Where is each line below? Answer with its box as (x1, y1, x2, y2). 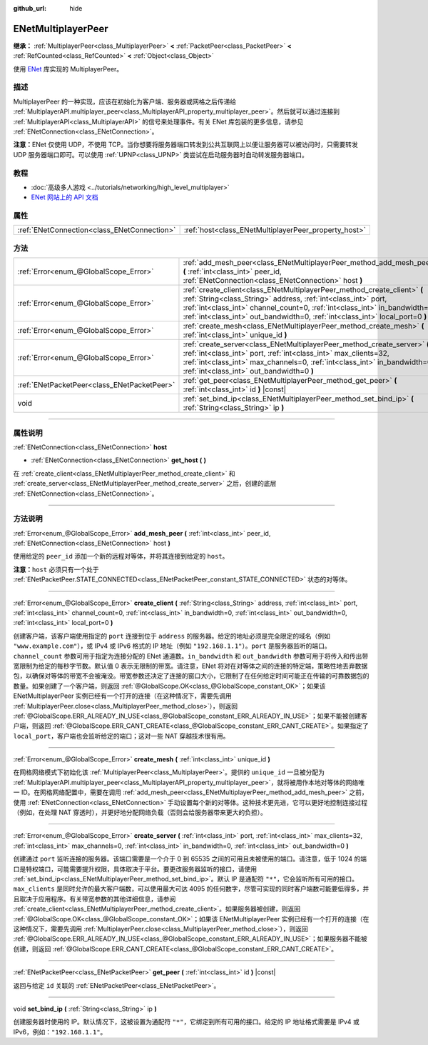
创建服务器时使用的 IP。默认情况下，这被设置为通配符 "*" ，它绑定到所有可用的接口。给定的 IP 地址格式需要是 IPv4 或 (13, 1018, 360, 1026)
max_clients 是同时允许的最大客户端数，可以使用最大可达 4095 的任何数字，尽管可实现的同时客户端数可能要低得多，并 (13, 884, 370, 893)
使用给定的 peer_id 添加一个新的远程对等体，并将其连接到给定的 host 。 (13, 552, 229, 561)
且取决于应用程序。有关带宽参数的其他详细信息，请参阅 (13, 894, 176, 903)
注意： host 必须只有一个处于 (13, 565, 99, 574)
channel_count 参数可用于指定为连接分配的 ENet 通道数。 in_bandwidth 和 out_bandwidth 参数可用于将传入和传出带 (13, 651, 369, 660)
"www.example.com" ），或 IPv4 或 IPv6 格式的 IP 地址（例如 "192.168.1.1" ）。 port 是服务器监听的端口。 (13, 641, 331, 650)
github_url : (13, 4, 46, 12)
